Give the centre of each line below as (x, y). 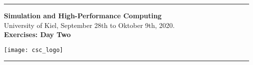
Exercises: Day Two (37, 34)
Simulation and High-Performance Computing (83, 15)
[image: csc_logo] (34, 50)
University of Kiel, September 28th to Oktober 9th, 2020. (89, 25)
